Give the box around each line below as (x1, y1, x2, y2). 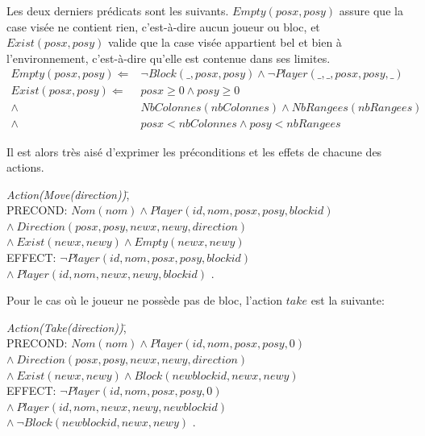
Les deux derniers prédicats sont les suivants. (6, 2, 229, 19)
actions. (6, 159, 44, 176)
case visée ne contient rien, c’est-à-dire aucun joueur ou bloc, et (6, 18, 320, 35)
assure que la (339, 2, 403, 19)
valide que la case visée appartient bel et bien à (107, 34, 342, 51)
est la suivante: (310, 292, 385, 309)
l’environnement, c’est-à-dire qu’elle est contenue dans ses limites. (6, 49, 331, 66)
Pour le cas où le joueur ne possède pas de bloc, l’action (6, 292, 283, 309)
